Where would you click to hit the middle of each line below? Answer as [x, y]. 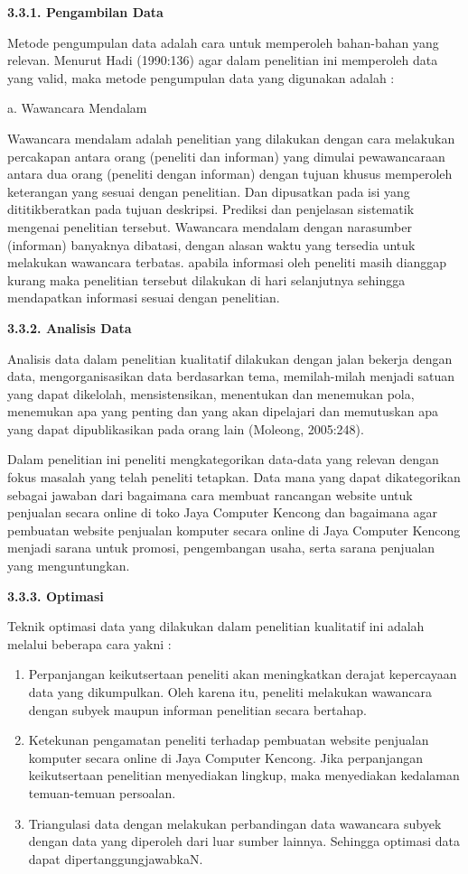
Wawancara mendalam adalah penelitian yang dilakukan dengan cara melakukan [231, 138]
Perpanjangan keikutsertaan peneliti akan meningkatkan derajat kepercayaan [243, 674]
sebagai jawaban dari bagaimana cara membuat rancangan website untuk [210, 494]
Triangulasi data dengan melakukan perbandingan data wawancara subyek [235, 823]
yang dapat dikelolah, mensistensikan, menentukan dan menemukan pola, [211, 393]
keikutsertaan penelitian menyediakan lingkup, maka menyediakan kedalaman [244, 775]
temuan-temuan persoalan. [102, 792]
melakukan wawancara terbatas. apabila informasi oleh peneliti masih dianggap [227, 262]
